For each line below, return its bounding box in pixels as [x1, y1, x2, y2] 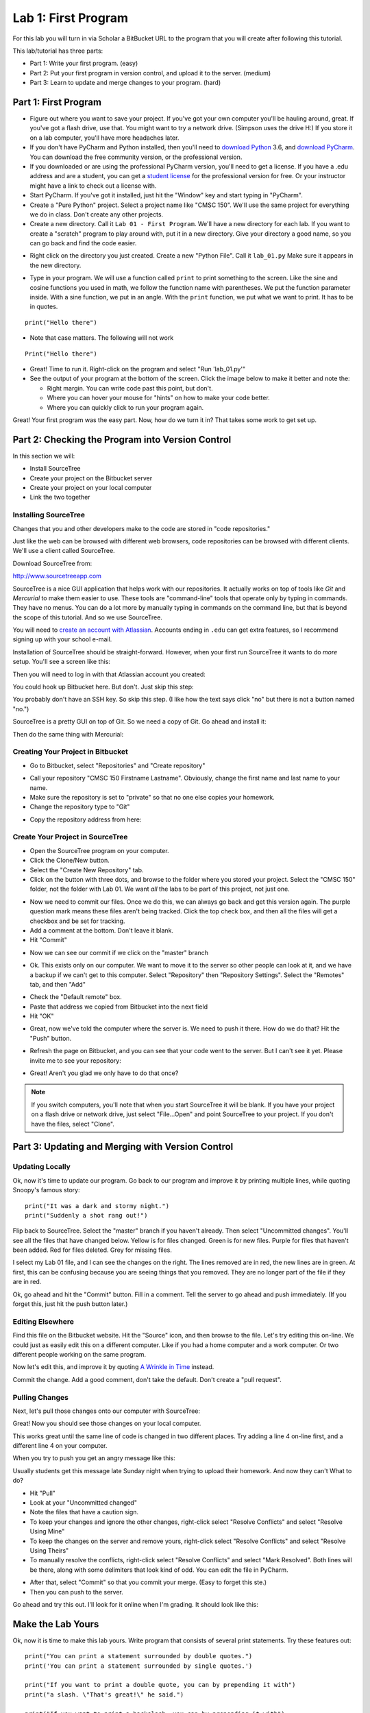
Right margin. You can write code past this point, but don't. [47, 384, 213, 392]
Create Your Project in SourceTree [12, 833, 128, 842]
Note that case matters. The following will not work [29, 334, 174, 342]
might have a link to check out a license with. [29, 182, 157, 190]
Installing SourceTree [12, 510, 86, 520]
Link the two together [29, 493, 90, 502]
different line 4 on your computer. [12, 1442, 108, 1450]
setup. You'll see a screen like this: [12, 658, 111, 666]
